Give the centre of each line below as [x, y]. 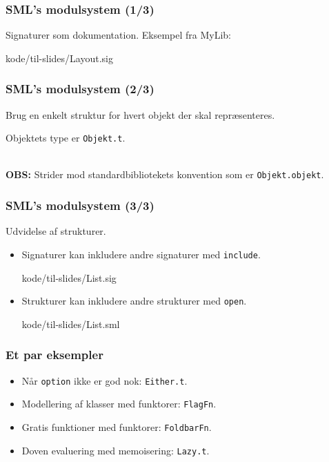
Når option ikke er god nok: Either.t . [104, 380]
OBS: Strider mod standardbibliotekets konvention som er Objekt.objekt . [165, 174]
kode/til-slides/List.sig [69, 277]
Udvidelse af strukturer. [56, 231]
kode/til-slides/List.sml [71, 324]
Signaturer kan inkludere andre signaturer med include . [141, 254]
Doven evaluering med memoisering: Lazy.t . [116, 450]
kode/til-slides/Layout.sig [59, 58]
